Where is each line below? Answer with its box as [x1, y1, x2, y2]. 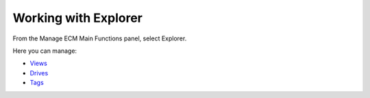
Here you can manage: [12, 47, 77, 55]
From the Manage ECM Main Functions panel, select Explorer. [12, 34, 187, 42]
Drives [29, 69, 49, 77]
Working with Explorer [12, 10, 143, 25]
